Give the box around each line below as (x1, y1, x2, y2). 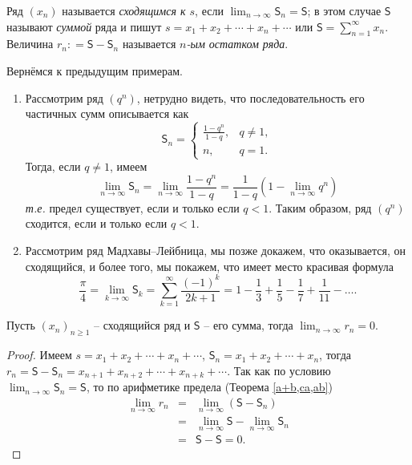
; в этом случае (307, 2, 382, 18)
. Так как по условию (227, 362, 331, 378)
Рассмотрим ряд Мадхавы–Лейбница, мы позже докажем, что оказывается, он (25, 241, 406, 258)
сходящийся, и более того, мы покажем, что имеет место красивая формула (25, 257, 394, 274)
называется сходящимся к (62, 2, 186, 18)
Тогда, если (25, 158, 81, 175)
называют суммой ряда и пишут (6, 18, 162, 34)
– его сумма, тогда (204, 317, 293, 334)
